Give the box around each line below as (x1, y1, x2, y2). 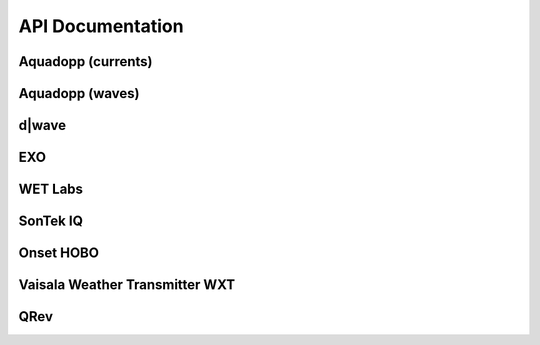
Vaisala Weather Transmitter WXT (18, 276, 236, 294)
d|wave (18, 117, 67, 134)
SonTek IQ (18, 213, 84, 230)
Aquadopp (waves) (18, 85, 140, 102)
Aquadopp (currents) (18, 53, 154, 70)
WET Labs (18, 181, 84, 198)
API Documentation (18, 15, 184, 37)
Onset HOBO (18, 245, 100, 262)
